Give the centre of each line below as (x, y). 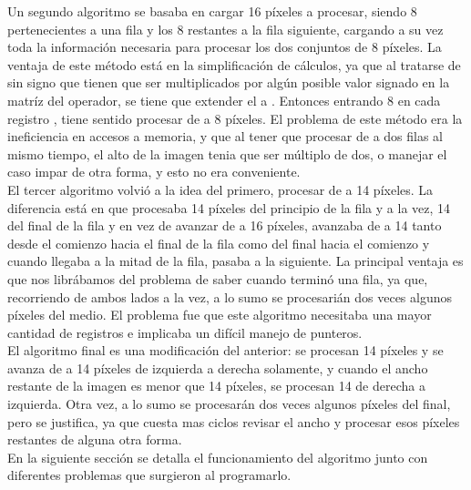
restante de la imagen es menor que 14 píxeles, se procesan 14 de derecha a (216, 386)
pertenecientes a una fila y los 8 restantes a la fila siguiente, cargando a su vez (225, 29)
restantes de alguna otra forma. (95, 439)
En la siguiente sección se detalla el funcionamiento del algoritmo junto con (218, 457)
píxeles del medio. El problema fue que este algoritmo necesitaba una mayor (220, 315)
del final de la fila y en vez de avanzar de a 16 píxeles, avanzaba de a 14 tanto (225, 225)
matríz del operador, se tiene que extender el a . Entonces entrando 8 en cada (224, 100)
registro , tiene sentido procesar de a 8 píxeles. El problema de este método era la (235, 118)
